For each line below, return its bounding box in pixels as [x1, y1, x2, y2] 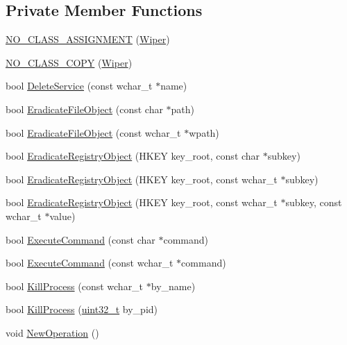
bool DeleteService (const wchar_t [6, 78, 153, 93]
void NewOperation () [6, 325, 99, 339]
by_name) [151, 278, 196, 293]
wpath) [189, 125, 219, 140]
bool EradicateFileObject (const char [6, 101, 163, 116]
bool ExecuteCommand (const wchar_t [6, 255, 173, 270]
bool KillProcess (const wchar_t [6, 278, 144, 293]
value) [49, 208, 76, 223]
